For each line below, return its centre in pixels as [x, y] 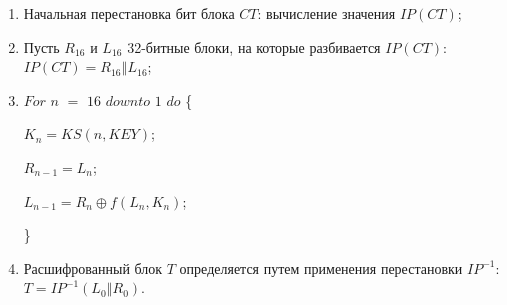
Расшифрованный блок [93, 267]
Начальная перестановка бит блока [129, 13]
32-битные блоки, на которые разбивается [254, 46]
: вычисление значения [326, 13]
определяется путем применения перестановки [321, 267]
